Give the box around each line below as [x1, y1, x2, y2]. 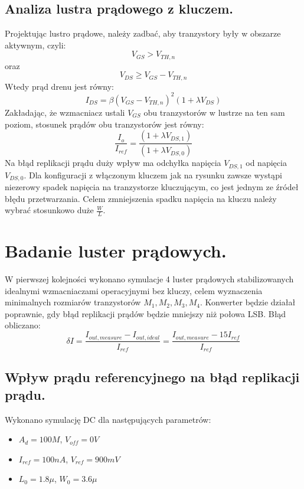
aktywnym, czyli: [5, 38, 66, 51]
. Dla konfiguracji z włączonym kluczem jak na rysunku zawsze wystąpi [24, 168, 283, 181]
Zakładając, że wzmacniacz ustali [5, 106, 125, 118]
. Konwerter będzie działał [200, 296, 296, 308]
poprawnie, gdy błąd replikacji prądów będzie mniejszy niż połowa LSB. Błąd [5, 307, 286, 320]
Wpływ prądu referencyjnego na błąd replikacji [5, 368, 300, 386]
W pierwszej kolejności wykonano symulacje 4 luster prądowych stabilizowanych [5, 273, 294, 285]
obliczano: [5, 319, 41, 331]
